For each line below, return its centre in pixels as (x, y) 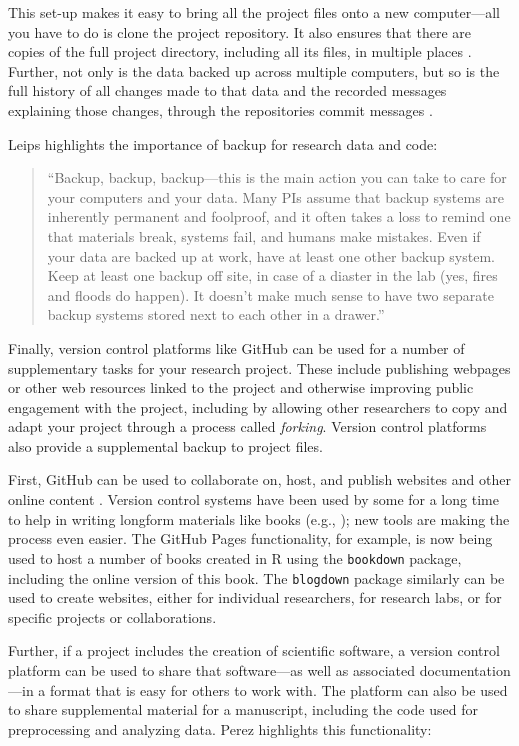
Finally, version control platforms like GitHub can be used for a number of (236, 347)
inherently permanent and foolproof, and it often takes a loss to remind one (279, 216)
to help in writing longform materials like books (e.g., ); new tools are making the (259, 518)
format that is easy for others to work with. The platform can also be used (278, 689)
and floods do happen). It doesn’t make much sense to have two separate (270, 294)
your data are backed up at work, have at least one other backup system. (271, 255)
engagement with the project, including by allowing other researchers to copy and (258, 406)
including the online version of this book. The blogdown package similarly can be (256, 577)
